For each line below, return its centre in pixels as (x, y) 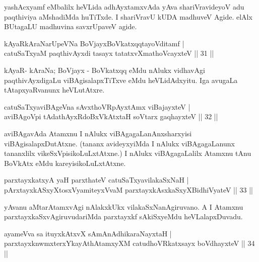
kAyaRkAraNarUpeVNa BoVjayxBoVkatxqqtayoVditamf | (94, 43)
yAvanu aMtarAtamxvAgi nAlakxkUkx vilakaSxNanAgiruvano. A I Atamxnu (124, 206)
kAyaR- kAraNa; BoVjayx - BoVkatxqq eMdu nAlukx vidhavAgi (105, 70)
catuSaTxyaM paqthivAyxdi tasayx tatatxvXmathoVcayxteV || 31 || (109, 53)
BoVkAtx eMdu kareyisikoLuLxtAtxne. (65, 163)
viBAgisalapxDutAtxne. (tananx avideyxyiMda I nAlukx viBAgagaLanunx (119, 143)
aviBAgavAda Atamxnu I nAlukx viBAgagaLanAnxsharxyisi (98, 133)
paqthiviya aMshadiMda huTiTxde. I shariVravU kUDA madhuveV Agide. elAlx (128, 16)
